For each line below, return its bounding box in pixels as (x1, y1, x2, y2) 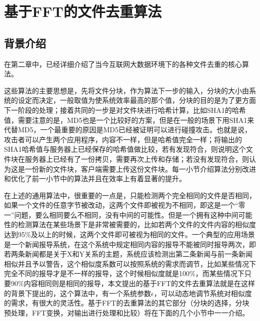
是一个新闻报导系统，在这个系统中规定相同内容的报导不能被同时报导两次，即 (4, 239, 256, 249)
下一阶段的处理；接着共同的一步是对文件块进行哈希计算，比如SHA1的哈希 (4, 104, 246, 115)
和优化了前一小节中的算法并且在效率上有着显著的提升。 (4, 173, 186, 184)
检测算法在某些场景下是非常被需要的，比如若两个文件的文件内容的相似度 (17, 219, 256, 230)
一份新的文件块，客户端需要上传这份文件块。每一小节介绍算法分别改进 (24, 163, 256, 174)
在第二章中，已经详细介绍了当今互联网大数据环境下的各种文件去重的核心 (4, 58, 242, 69)
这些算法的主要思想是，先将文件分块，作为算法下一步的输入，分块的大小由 (4, 85, 249, 95)
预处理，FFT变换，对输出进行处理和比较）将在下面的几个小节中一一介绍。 (4, 307, 249, 318)
